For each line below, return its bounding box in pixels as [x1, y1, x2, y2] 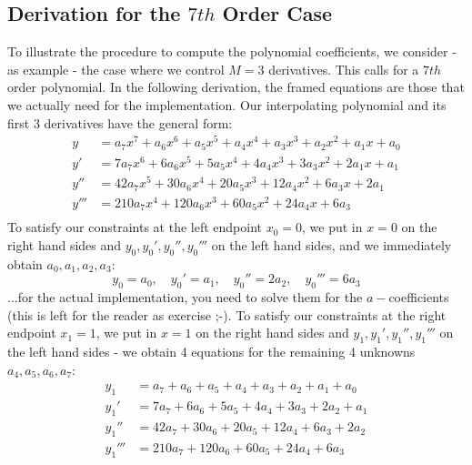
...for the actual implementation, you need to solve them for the [7, 288, 363, 307]
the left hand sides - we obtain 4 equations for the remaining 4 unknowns [7, 342, 416, 361]
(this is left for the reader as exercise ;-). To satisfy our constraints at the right [7, 305, 447, 324]
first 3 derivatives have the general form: [7, 113, 233, 132]
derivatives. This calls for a [268, 59, 419, 78]
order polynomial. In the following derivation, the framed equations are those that [7, 77, 465, 96]
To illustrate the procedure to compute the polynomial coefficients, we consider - [7, 42, 457, 61]
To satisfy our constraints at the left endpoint [7, 217, 263, 237]
